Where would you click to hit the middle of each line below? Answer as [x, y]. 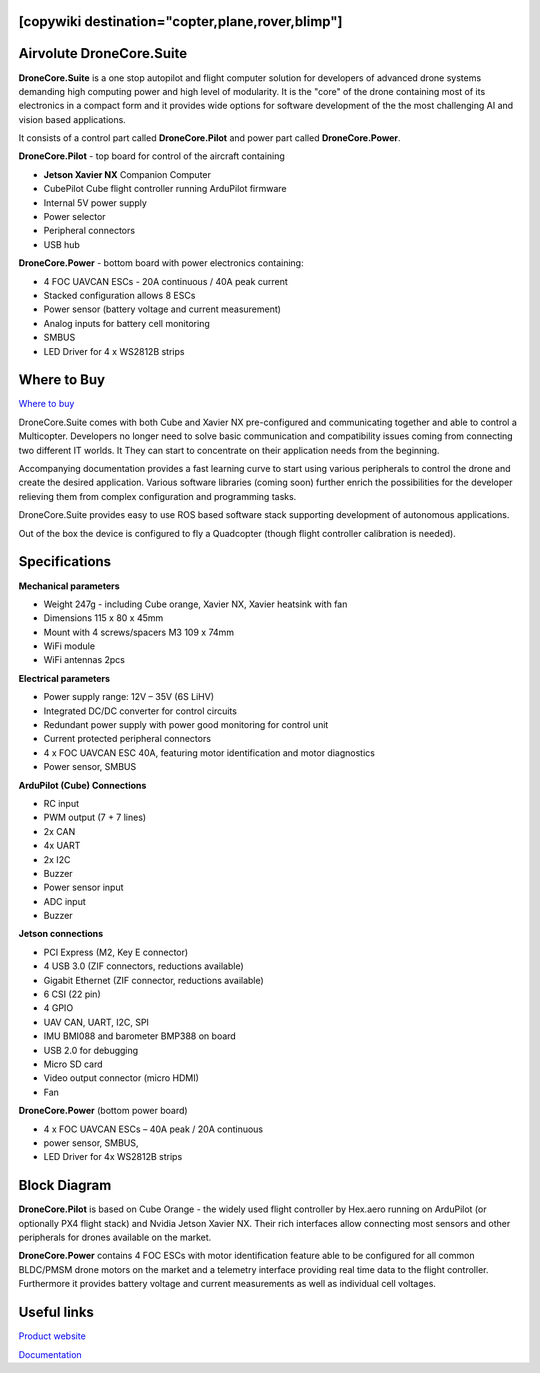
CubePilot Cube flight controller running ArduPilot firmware [165, 189]
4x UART [62, 846]
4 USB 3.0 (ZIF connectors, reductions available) [143, 966]
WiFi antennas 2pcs [84, 660]
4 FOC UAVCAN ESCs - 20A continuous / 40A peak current [166, 281]
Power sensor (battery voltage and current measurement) [162, 309]
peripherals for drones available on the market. [115, 1237]
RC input [61, 803]
